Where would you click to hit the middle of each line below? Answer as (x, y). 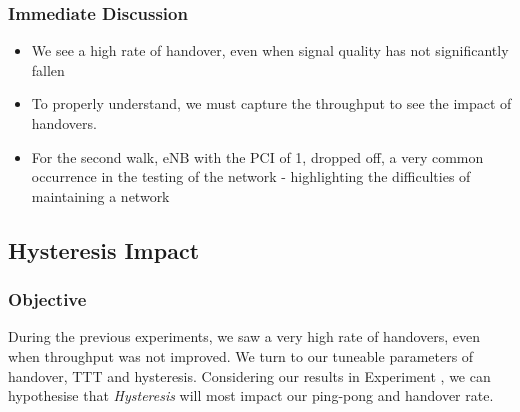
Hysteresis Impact (104, 249)
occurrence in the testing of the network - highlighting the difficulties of (251, 176)
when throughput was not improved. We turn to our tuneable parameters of (241, 355)
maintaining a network (100, 195)
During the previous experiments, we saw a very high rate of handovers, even (244, 336)
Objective (47, 299)
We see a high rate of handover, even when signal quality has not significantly (270, 50)
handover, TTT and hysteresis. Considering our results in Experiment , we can (249, 375)
